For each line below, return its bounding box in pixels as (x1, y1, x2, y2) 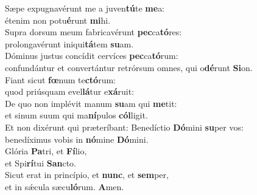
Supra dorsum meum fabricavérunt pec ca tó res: (5, 26, 182, 38)
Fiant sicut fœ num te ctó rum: (5, 73, 116, 86)
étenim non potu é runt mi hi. (5, 13, 111, 26)
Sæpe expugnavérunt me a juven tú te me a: (5, 2, 165, 14)
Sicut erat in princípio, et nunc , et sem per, (5, 168, 169, 181)
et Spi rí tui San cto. (5, 156, 76, 169)
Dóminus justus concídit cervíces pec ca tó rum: (5, 49, 178, 62)
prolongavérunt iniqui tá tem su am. (5, 37, 134, 50)
